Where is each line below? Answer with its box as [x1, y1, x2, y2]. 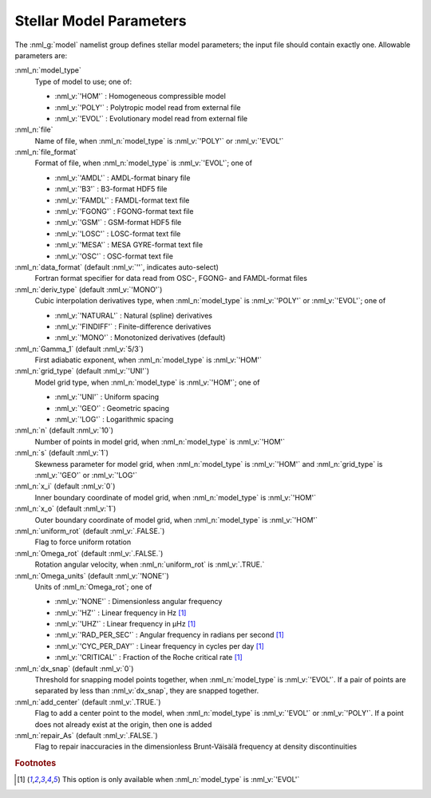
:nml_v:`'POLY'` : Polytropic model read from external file [54, 102, 241, 112]
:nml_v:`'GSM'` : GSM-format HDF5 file [54, 218, 182, 227]
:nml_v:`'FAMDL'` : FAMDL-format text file [54, 196, 190, 205]
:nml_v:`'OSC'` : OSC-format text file [54, 251, 173, 261]
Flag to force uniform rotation [34, 537, 132, 547]
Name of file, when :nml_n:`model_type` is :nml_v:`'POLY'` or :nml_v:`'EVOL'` [34, 136, 284, 145]
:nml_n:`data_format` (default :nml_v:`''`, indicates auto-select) [14, 262, 219, 271]
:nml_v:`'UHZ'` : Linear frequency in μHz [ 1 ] [54, 619, 196, 629]
